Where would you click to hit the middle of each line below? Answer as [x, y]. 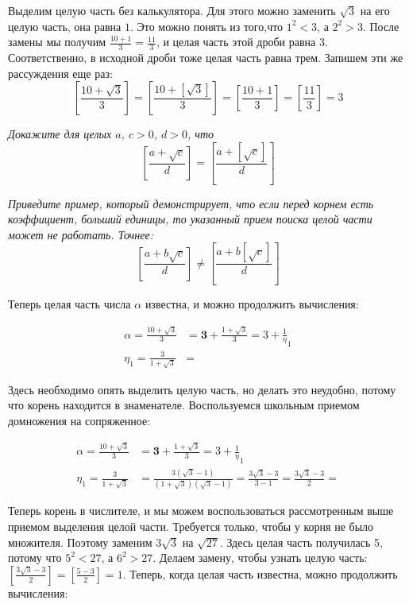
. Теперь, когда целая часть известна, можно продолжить [260, 573]
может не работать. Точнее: [81, 234]
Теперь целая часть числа [69, 304]
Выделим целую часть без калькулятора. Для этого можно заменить [172, 10]
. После [381, 26]
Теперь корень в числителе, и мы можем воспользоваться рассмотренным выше [201, 511]
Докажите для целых [60, 134]
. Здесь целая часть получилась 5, [301, 542]
